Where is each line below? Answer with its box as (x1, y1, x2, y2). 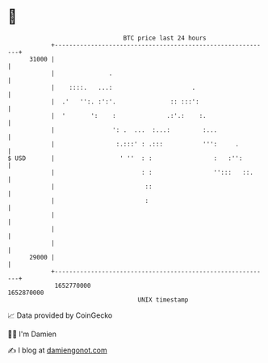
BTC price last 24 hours (123, 34, 207, 42)
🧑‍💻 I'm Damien (7, 329, 57, 339)
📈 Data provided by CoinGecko (7, 310, 113, 320)
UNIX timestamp (137, 295, 189, 304)
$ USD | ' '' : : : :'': (7, 154, 243, 163)
